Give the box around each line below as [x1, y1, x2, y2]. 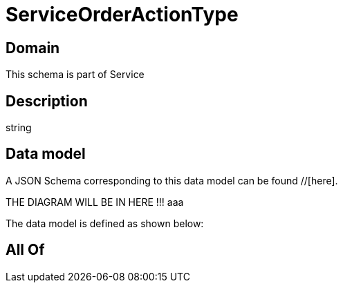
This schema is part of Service [6, 68, 145, 81]
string [6, 122, 32, 134]
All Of [6, 241, 45, 259]
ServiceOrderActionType [6, 3, 239, 26]
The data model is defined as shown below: [6, 217, 204, 229]
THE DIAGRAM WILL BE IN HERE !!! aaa [6, 195, 184, 208]
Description [6, 92, 88, 110]
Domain [6, 39, 60, 57]
